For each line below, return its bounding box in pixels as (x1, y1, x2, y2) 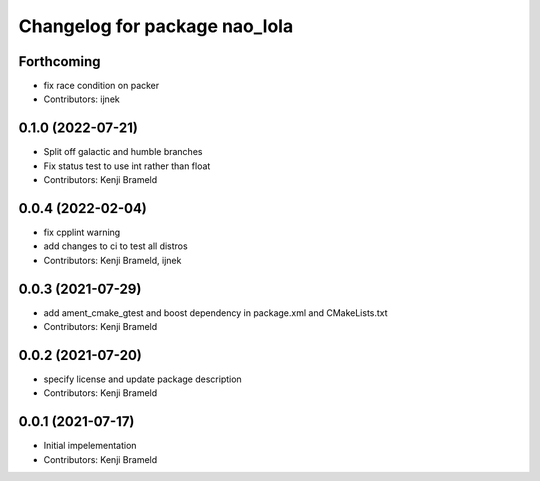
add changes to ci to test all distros (43, 240, 189, 252)
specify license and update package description (43, 373, 242, 385)
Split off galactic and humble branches (43, 146, 203, 158)
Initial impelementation (43, 440, 137, 452)
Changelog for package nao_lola (18, 15, 294, 37)
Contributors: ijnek (43, 93, 120, 105)
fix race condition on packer (43, 80, 160, 92)
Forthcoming (18, 53, 101, 70)
